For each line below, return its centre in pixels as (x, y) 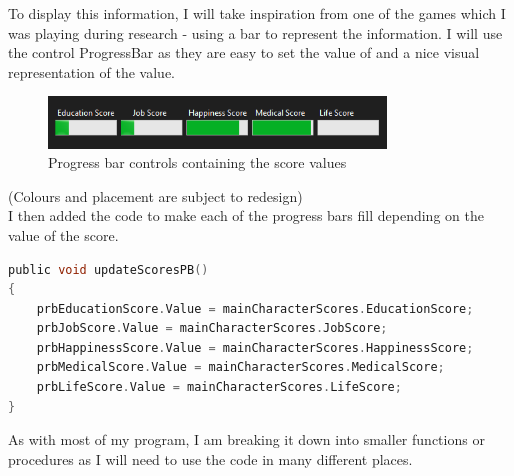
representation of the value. (91, 71)
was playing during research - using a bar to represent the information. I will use (255, 32)
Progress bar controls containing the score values (197, 162)
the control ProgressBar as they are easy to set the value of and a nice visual (244, 52)
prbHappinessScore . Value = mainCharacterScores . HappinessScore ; (255, 347)
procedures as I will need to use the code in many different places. (210, 458)
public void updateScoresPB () (108, 269)
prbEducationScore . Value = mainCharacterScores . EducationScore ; (255, 308)
